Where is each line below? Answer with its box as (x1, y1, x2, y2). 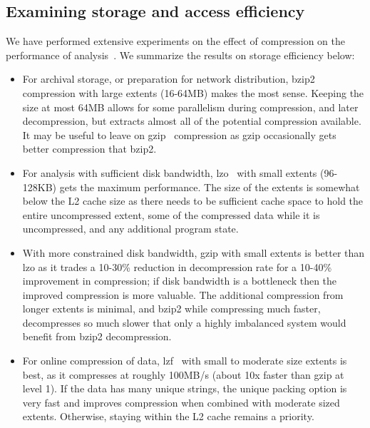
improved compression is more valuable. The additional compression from (22, 287, 344, 302)
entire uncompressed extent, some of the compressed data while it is (22, 207, 320, 222)
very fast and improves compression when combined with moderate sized (22, 394, 340, 409)
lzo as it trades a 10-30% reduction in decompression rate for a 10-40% (22, 259, 332, 274)
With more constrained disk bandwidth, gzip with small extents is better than (22, 245, 365, 260)
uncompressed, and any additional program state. (22, 221, 239, 236)
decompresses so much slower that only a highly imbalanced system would (22, 315, 346, 330)
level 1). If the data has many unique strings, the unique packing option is (22, 381, 347, 396)
